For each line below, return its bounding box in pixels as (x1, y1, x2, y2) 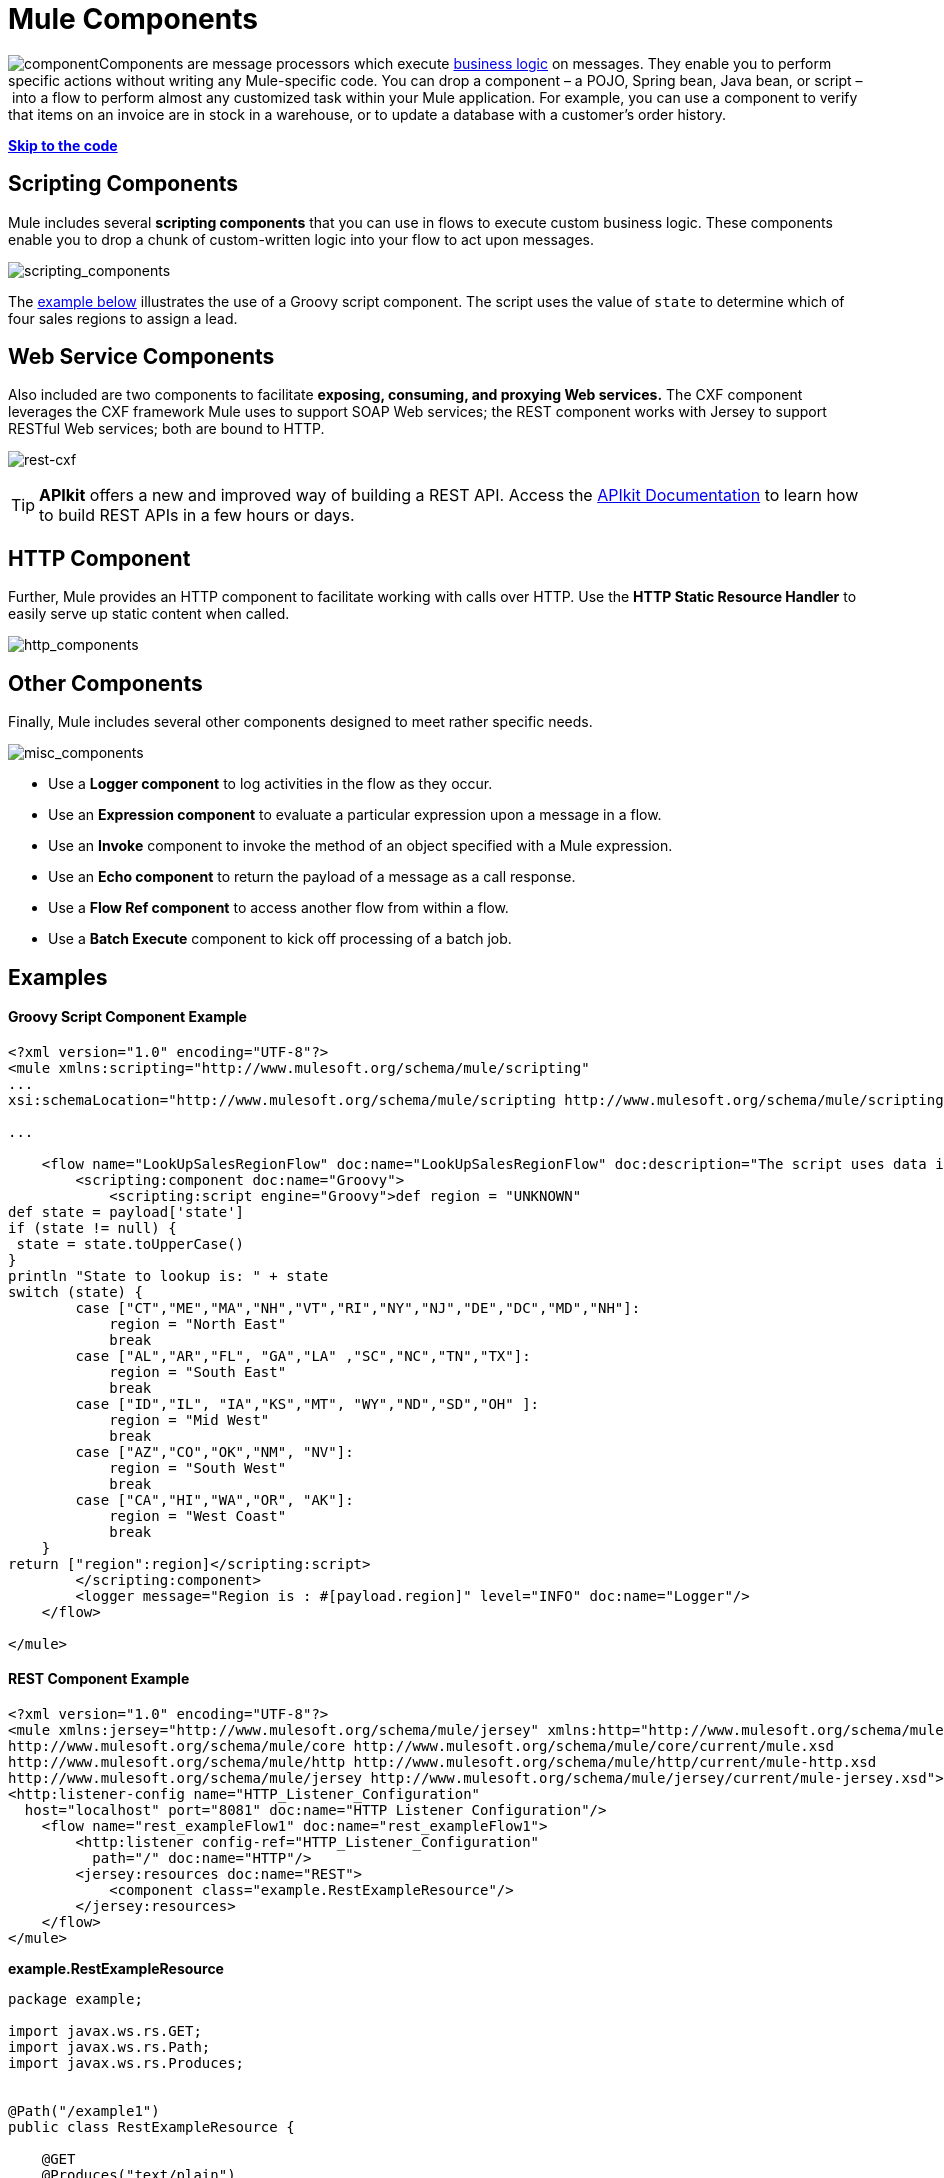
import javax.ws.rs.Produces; (8, 2054, 245, 2071)
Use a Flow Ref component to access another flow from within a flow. (48, 899, 509, 917)
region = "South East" (109, 1363, 287, 1380)
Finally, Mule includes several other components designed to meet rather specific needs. (8, 713, 593, 731)
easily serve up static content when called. (8, 605, 290, 623)
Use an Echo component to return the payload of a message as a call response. (48, 868, 576, 886)
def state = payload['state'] (8, 1203, 245, 1220)
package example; (8, 1990, 143, 2007)
